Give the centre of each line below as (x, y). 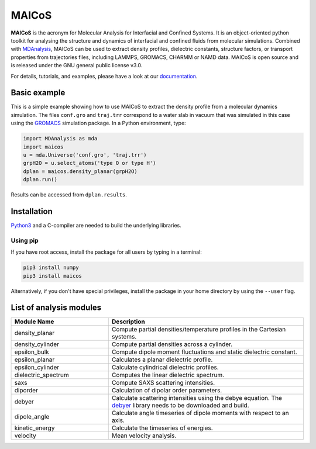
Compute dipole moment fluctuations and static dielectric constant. (205, 352)
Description (128, 322)
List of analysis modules (56, 308)
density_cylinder (37, 344)
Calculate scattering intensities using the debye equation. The (197, 398)
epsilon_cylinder (37, 367)
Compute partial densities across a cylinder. (172, 344)
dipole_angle (32, 417)
